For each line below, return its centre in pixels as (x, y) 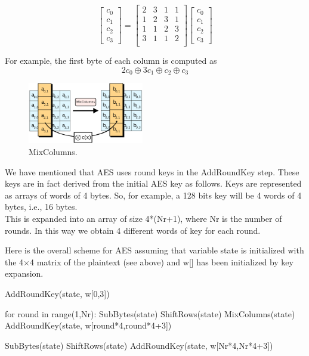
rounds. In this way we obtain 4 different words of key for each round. (133, 230)
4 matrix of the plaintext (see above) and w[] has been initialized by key (162, 261)
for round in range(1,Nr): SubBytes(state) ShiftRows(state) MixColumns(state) (150, 313)
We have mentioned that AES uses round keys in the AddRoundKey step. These (152, 171)
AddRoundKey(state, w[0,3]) (57, 293)
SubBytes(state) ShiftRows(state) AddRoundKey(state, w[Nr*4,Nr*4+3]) (139, 345)
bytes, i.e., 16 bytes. (41, 207)
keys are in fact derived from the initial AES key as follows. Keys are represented (153, 183)
